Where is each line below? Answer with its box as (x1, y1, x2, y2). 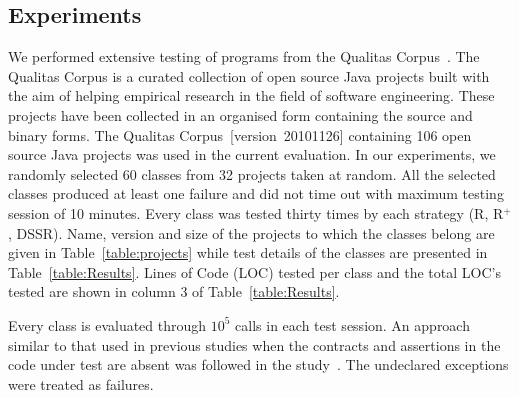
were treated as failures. (8, 373, 154, 394)
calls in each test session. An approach (235, 314, 470, 335)
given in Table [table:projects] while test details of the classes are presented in (8, 242, 488, 263)
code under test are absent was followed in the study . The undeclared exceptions (8, 354, 509, 375)
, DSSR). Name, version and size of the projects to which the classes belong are (8, 222, 495, 243)
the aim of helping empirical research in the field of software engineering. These (8, 85, 495, 106)
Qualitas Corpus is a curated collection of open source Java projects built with (8, 65, 490, 86)
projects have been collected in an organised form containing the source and (8, 104, 473, 125)
